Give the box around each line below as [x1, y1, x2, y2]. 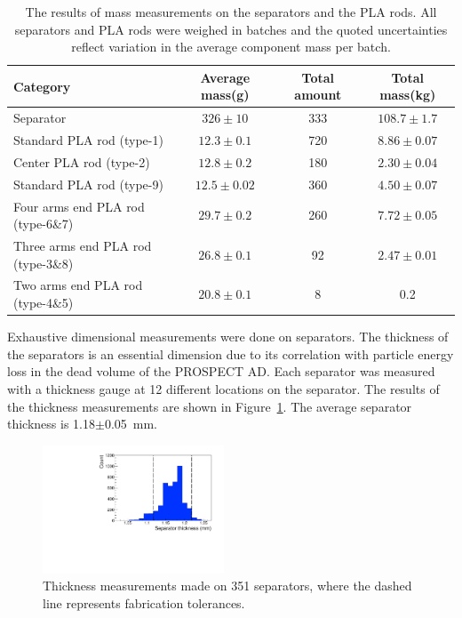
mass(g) [201, 85, 250, 104]
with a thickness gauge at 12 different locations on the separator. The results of [7, 379, 440, 397]
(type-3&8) [13, 253, 74, 272]
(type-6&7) [13, 214, 74, 233]
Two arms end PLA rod [13, 276, 143, 294]
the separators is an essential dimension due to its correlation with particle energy [7, 344, 454, 363]
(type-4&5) [13, 293, 74, 312]
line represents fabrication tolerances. [43, 593, 245, 612]
